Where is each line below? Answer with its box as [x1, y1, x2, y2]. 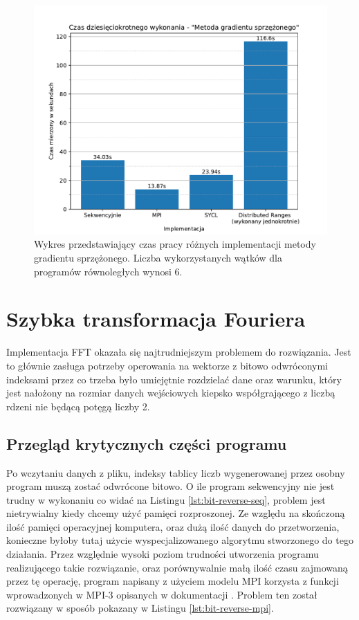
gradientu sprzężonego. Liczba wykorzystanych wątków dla [34, 250, 283, 265]
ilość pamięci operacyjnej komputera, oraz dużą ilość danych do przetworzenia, [6, 519, 340, 534]
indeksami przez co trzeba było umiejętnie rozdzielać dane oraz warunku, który [6, 372, 342, 386]
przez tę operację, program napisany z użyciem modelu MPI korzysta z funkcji [6, 574, 339, 588]
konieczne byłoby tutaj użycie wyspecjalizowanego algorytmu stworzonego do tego [6, 533, 353, 547]
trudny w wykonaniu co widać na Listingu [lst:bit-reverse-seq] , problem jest [6, 492, 326, 507]
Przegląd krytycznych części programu [6, 432, 287, 454]
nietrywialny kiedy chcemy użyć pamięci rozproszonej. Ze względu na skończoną [6, 506, 345, 520]
